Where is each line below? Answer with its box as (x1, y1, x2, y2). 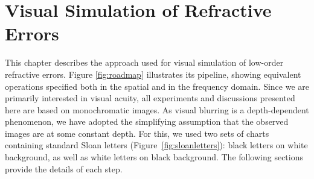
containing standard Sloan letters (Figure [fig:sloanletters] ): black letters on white (5, 139, 308, 151)
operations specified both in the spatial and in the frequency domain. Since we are (5, 80, 309, 92)
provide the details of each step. (5, 162, 123, 175)
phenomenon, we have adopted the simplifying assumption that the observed (5, 115, 289, 128)
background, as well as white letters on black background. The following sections (5, 151, 303, 163)
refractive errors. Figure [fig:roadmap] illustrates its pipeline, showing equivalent (5, 68, 301, 80)
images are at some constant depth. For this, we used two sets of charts (5, 127, 269, 139)
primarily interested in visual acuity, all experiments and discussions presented (5, 92, 295, 104)
